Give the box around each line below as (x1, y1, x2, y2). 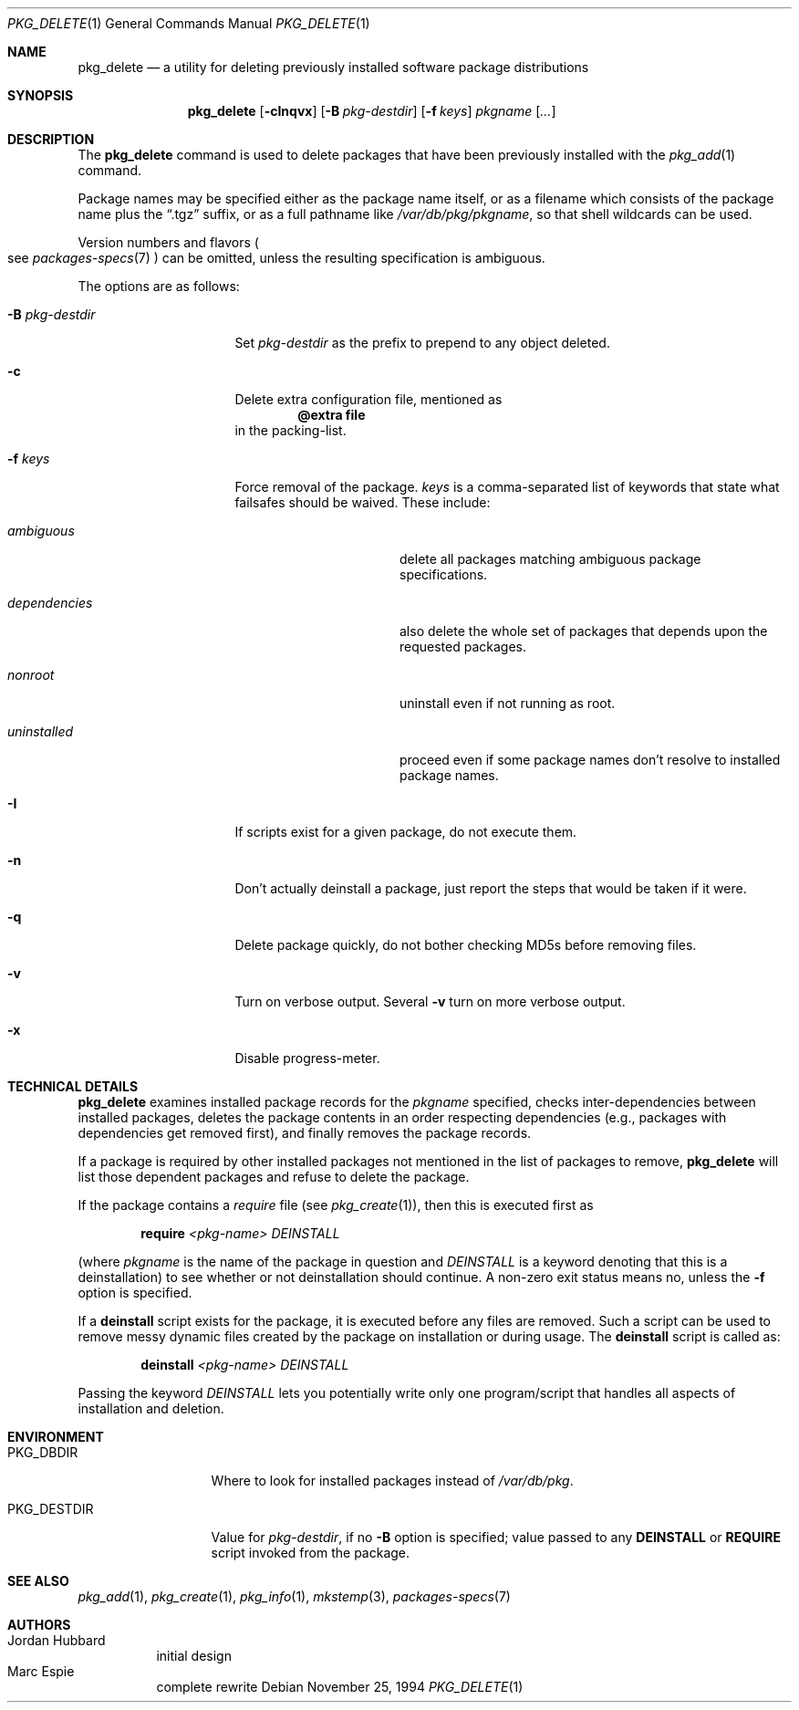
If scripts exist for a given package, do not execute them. (234, 824, 577, 839)
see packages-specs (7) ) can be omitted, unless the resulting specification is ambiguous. (7, 250, 545, 266)
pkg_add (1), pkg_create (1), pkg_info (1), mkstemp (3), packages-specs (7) (78, 1589, 511, 1604)
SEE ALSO (7, 1573, 69, 1589)
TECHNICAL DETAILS (7, 1079, 139, 1094)
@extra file (297, 407, 366, 422)
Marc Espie (7, 1663, 75, 1679)
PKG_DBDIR (7, 1444, 78, 1460)
